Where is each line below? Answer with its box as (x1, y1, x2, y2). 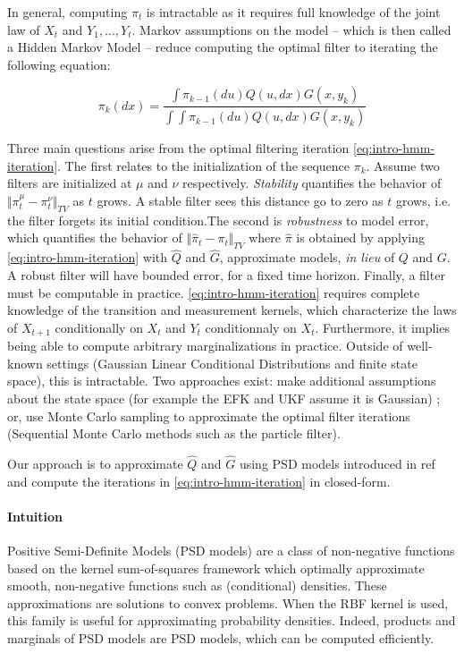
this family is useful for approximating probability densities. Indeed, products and (7, 611, 456, 630)
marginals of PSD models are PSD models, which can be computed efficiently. (7, 629, 434, 647)
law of (7, 20, 40, 38)
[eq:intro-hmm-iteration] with (7, 248, 168, 267)
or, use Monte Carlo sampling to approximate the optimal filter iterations (7, 406, 410, 425)
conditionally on (55, 318, 143, 336)
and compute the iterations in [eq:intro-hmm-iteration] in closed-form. (7, 471, 391, 490)
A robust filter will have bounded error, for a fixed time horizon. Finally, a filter (7, 266, 445, 284)
